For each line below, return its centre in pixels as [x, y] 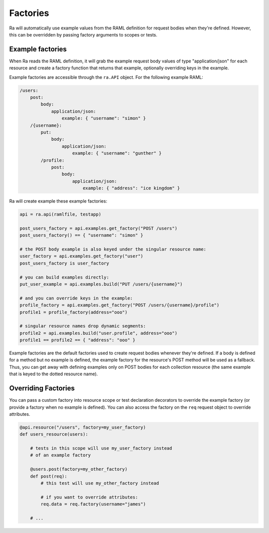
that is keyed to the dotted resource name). [54, 374]
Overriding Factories [42, 389]
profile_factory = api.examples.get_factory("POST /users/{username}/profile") [120, 305]
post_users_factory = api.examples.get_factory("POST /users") [99, 228]
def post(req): [49, 476]
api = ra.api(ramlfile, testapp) [61, 214]
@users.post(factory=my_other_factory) [79, 469]
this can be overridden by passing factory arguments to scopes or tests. [83, 34]
